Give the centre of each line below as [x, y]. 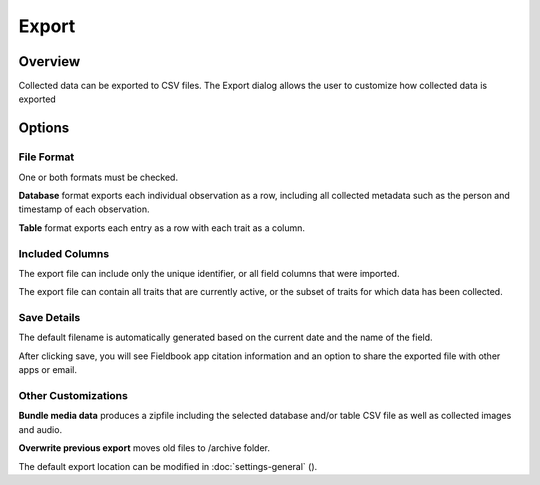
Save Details [49, 318]
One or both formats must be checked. [98, 177]
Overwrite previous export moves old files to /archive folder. [144, 448]
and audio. [40, 429]
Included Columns [64, 253]
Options [44, 128]
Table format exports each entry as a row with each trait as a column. [161, 227]
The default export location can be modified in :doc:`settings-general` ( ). [168, 466]
